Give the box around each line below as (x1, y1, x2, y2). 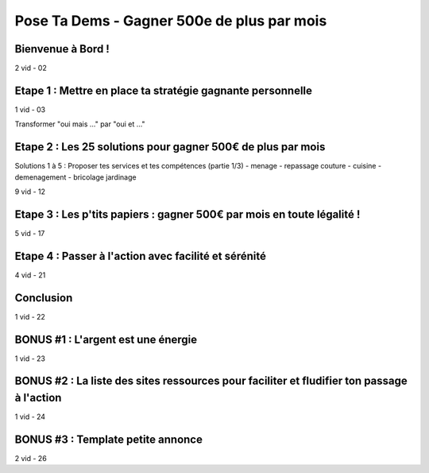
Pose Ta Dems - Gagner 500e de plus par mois (14, 12, 327, 29)
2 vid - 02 (14, 64, 47, 73)
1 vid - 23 (14, 354, 45, 363)
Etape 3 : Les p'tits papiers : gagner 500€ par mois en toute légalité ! (14, 207, 361, 221)
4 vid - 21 (14, 270, 46, 280)
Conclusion (14, 291, 73, 304)
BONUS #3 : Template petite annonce (14, 432, 203, 446)
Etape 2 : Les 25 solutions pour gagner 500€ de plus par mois (14, 140, 326, 154)
